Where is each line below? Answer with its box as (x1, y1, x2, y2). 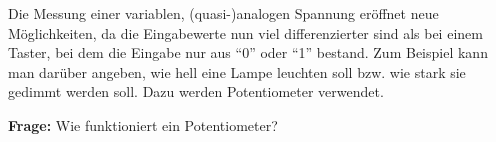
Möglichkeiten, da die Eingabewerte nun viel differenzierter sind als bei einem (8, 22, 483, 43)
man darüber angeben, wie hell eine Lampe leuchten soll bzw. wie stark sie (8, 61, 466, 82)
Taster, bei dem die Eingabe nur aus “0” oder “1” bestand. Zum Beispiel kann (8, 42, 488, 63)
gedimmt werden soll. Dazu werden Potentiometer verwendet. (8, 81, 384, 102)
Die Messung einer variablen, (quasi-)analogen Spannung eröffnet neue (8, 3, 439, 23)
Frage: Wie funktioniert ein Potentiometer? (8, 114, 278, 135)
